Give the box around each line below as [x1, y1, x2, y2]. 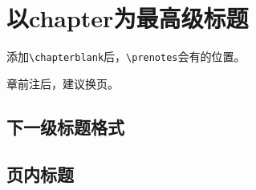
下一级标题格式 [6, 114, 124, 139]
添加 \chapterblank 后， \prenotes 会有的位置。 [6, 48, 246, 65]
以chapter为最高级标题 [6, 2, 249, 34]
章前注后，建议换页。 [6, 75, 119, 91]
